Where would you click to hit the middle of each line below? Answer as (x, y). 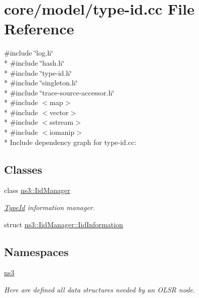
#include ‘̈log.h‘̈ (29, 53)
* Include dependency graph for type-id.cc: (70, 142)
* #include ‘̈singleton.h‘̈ (41, 83)
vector (59, 112)
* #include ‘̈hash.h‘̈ (34, 62)
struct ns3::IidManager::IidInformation (64, 224)
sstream (62, 122)
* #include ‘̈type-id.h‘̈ (38, 72)
